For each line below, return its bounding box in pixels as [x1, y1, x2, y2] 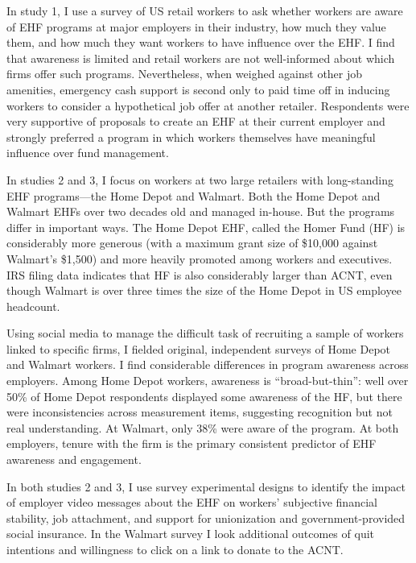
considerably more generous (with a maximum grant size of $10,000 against [6, 234, 378, 251]
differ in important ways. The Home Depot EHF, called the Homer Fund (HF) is [6, 218, 406, 235]
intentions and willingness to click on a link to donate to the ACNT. [6, 541, 344, 557]
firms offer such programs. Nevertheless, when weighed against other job [6, 65, 363, 82]
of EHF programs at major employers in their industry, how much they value [6, 18, 386, 35]
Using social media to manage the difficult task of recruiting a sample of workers [6, 325, 404, 342]
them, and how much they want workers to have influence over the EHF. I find [6, 34, 395, 51]
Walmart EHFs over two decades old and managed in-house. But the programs [6, 203, 395, 220]
